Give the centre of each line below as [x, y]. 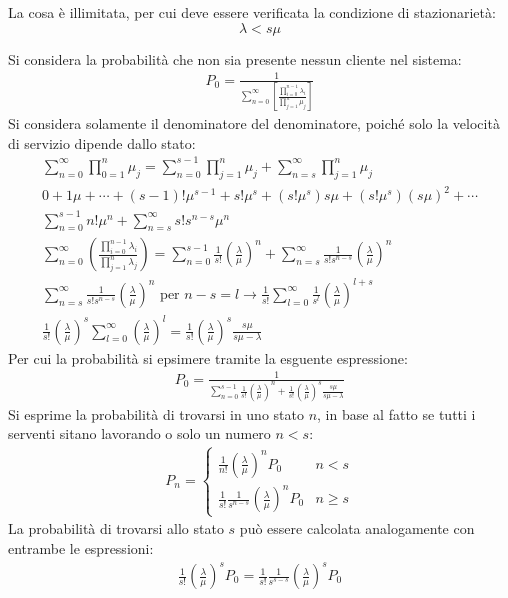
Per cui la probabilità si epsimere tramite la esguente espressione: [208, 357]
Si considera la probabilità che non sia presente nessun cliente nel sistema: [235, 58]
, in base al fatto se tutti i [396, 413]
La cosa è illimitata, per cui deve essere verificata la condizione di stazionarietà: [252, 12]
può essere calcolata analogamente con [357, 528]
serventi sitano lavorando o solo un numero [139, 433]
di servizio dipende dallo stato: [102, 142]
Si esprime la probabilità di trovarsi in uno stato [156, 413]
